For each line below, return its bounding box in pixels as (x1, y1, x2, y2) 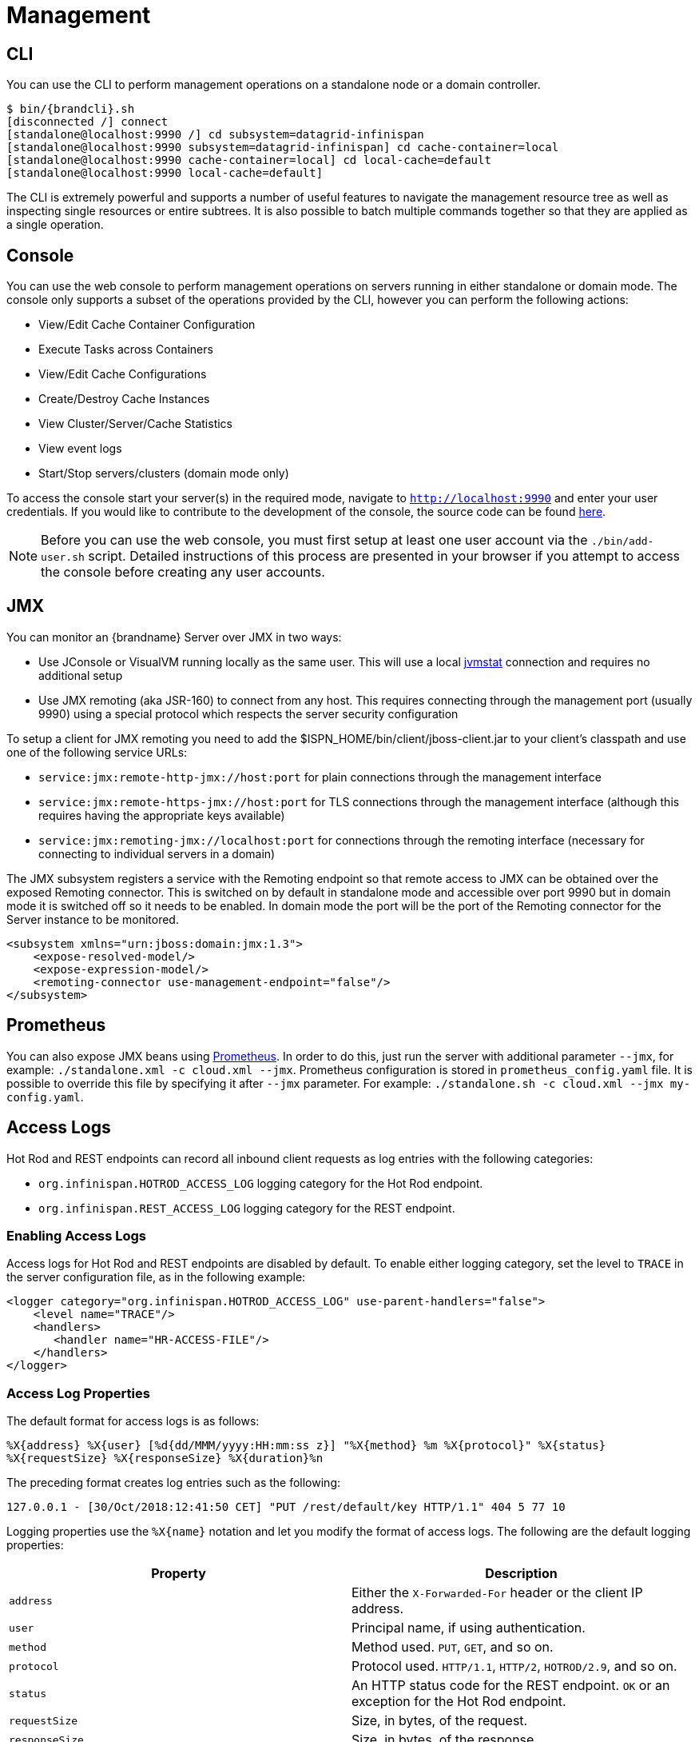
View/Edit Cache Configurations (38, 367, 207, 382)
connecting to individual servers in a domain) (38, 846, 276, 861)
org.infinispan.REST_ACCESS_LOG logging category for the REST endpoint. (38, 1201, 455, 1215)
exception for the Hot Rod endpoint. (351, 1693, 566, 1710)
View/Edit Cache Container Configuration (38, 318, 256, 332)
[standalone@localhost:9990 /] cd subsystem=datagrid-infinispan (6, 128, 424, 142)
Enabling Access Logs (6, 1227, 147, 1244)
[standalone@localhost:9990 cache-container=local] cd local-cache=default (6, 154, 491, 167)
